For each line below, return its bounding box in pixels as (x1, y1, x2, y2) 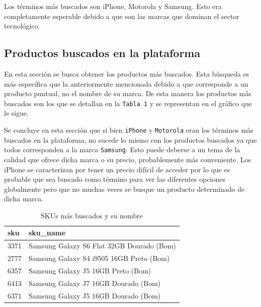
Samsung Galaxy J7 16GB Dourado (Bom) (29, 277, 161, 288)
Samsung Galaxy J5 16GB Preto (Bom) (29, 265, 151, 276)
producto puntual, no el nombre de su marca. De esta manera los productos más (4, 88, 251, 99)
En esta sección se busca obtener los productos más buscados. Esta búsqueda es (4, 68, 249, 79)
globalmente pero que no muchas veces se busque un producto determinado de (4, 183, 245, 194)
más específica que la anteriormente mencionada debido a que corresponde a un (4, 78, 248, 89)
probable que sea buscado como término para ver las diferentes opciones (4, 174, 225, 184)
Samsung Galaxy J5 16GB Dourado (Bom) (29, 290, 161, 300)
